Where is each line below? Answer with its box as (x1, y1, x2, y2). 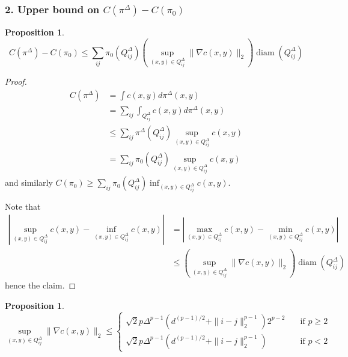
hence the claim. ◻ (5, 279, 76, 291)
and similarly (5, 176, 53, 189)
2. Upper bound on (5, 1, 100, 16)
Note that (5, 200, 41, 213)
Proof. (5, 75, 27, 88)
